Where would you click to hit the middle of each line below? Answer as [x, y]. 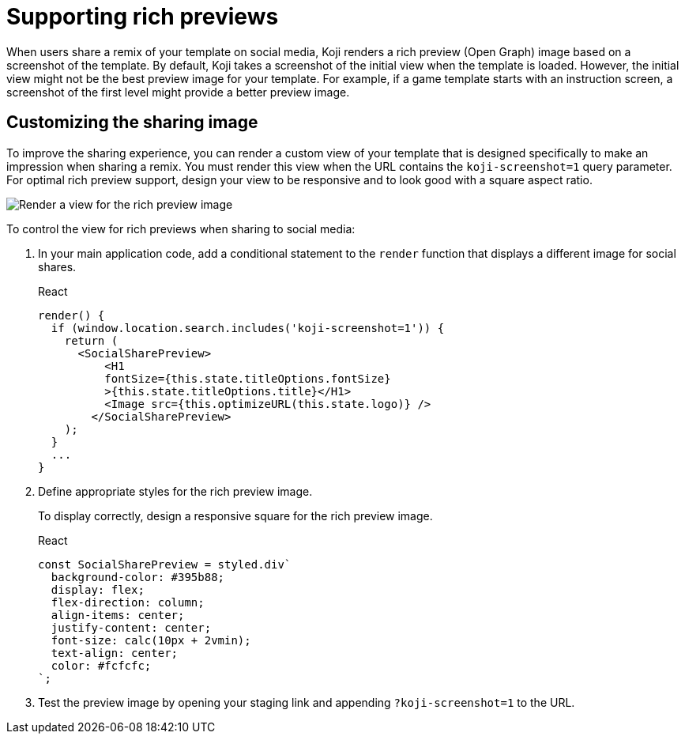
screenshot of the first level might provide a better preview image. [178, 92]
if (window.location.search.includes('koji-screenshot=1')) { [248, 328]
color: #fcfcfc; [101, 665]
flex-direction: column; [128, 602]
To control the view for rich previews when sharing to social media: [181, 228]
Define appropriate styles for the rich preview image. [175, 491]
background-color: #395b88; [138, 577]
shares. [57, 266]
